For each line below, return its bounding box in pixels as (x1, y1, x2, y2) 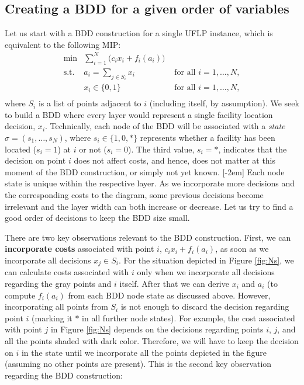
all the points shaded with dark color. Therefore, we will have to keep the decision (5, 334, 299, 346)
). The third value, (128, 143, 195, 155)
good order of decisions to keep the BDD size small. (5, 211, 190, 224)
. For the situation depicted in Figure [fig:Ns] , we (119, 254, 294, 266)
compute (5, 289, 36, 301)
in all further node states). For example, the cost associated (82, 311, 295, 324)
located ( (5, 143, 37, 155)
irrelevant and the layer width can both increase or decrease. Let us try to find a (5, 200, 293, 212)
